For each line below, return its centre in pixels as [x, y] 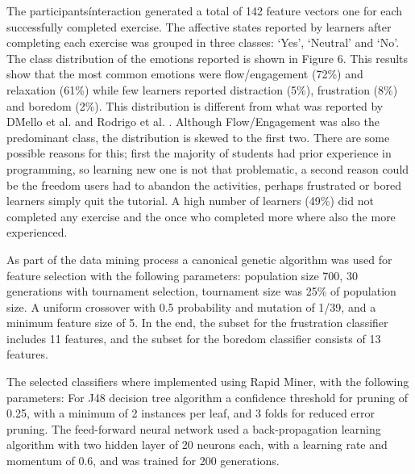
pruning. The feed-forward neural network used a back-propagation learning [194, 428]
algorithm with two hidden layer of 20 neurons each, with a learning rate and [197, 445]
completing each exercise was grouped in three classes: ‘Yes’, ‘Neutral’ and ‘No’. [203, 42]
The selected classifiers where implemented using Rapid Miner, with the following [208, 382]
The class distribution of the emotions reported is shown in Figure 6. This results [207, 58]
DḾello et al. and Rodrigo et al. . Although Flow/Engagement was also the [193, 122]
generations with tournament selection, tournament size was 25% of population [201, 291]
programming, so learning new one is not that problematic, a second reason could [208, 168]
